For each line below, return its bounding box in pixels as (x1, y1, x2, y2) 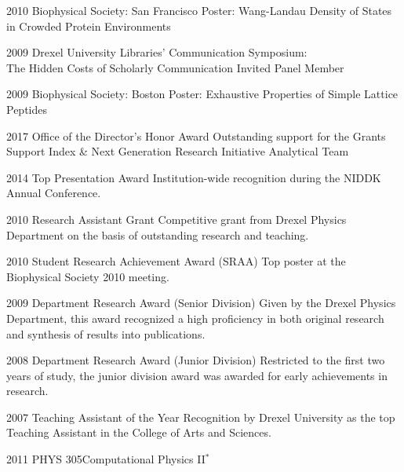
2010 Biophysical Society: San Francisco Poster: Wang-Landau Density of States (6, 2, 392, 18)
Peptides (6, 101, 47, 117)
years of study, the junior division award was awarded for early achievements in (6, 367, 388, 383)
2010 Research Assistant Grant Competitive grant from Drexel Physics (6, 210, 347, 227)
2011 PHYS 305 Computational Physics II (6, 451, 206, 467)
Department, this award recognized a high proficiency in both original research (6, 309, 384, 326)
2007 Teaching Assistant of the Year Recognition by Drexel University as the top (6, 408, 395, 425)
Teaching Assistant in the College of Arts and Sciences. (6, 424, 271, 441)
